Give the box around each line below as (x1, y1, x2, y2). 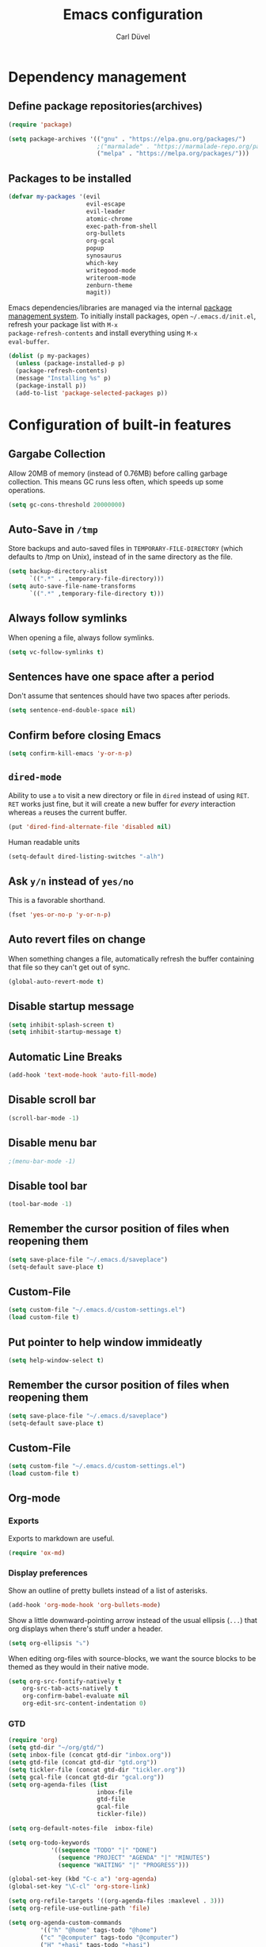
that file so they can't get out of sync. (8, 962, 131, 972)
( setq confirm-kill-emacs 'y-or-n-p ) (8, 749, 133, 758)
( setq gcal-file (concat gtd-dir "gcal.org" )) (8, 1773, 165, 1781)
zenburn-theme (85, 281, 133, 289)
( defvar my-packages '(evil (8, 193, 101, 201)
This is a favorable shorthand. (8, 896, 105, 905)
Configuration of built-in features (8, 415, 232, 434)
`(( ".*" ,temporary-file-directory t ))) (28, 589, 165, 597)
